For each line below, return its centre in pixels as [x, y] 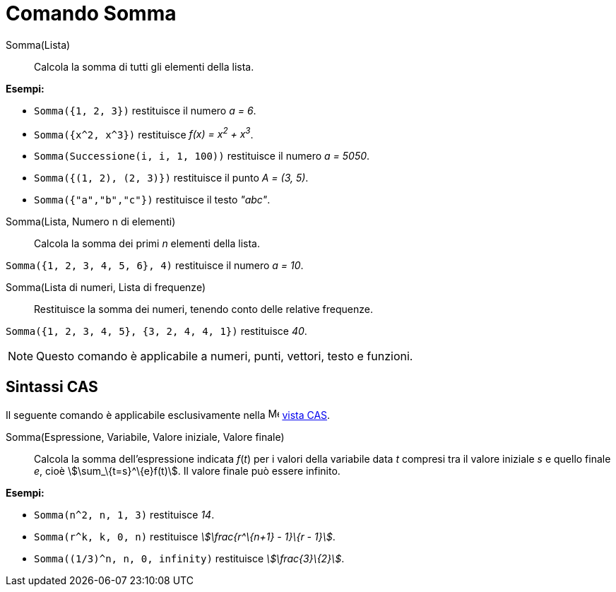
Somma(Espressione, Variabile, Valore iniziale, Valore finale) [145, 437]
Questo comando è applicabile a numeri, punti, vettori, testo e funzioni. [225, 356]
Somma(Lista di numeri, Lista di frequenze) [106, 288]
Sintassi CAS [52, 386]
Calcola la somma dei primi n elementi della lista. [147, 244]
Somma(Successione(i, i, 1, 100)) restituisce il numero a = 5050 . [202, 156]
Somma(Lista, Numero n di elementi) [91, 222]
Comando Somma [91, 13]
